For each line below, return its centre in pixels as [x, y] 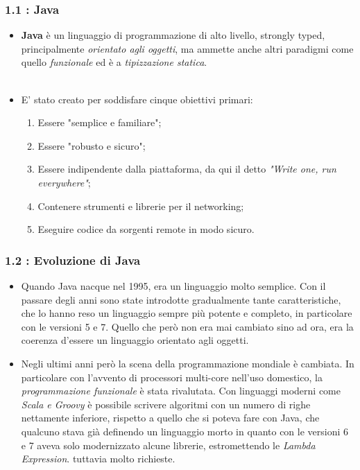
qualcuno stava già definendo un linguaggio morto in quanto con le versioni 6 [185, 431]
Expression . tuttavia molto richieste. [98, 459]
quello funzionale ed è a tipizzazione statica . [114, 62]
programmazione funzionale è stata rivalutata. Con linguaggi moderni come [181, 391]
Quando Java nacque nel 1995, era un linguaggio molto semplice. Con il [173, 285]
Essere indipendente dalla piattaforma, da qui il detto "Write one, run [187, 169]
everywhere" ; [64, 182]
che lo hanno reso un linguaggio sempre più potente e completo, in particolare [187, 313]
